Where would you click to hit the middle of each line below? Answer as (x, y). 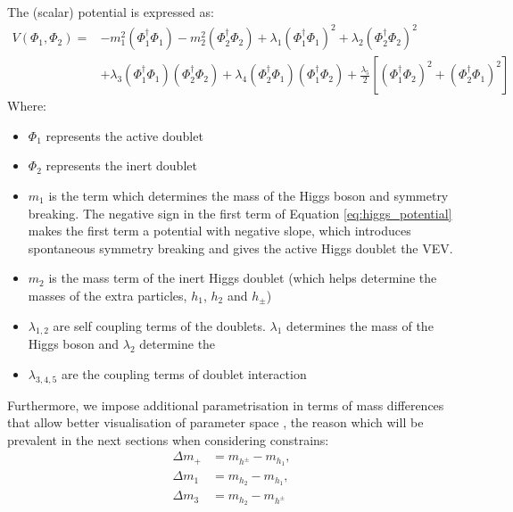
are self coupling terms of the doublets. (159, 325)
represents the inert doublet (121, 165)
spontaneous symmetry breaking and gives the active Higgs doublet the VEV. (240, 248)
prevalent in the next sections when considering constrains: (168, 439)
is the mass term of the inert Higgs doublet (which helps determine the (243, 278)
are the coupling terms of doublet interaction (184, 373)
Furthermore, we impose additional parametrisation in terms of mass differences (226, 405)
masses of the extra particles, (108, 295)
